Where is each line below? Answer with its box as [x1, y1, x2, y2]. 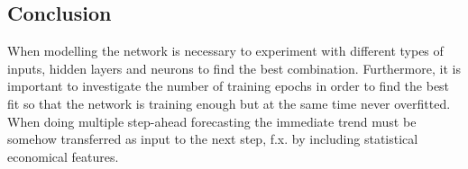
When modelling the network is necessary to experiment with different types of [7, 41, 444, 60]
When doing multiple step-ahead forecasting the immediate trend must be [7, 111, 417, 130]
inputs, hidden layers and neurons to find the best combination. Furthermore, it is [7, 58, 461, 77]
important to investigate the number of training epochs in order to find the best [7, 76, 450, 95]
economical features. [7, 147, 119, 165]
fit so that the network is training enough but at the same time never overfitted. [7, 93, 451, 112]
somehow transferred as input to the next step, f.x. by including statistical [7, 129, 418, 148]
